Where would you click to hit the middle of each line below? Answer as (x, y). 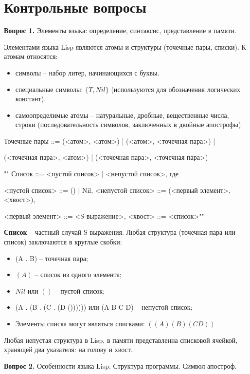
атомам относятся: (31, 56)
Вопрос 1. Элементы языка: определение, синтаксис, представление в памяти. (120, 30)
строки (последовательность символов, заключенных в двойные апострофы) (128, 124)
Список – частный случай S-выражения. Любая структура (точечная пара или (120, 232)
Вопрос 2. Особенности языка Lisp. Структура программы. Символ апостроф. (120, 365)
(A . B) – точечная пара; (52, 258)
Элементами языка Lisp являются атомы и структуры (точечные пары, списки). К (125, 47)
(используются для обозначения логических (176, 89)
